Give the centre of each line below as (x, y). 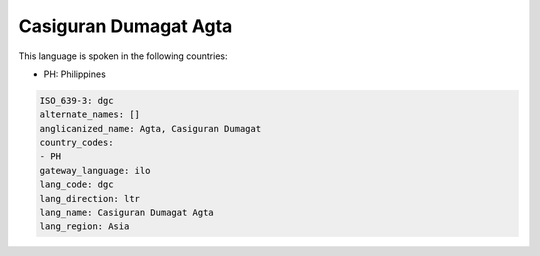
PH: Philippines (75, 74)
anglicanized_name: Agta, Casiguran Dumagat (150, 128)
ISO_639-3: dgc (76, 100)
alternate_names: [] (89, 114)
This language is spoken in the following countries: (123, 56)
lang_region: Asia (84, 226)
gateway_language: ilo (95, 170)
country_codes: (76, 143)
